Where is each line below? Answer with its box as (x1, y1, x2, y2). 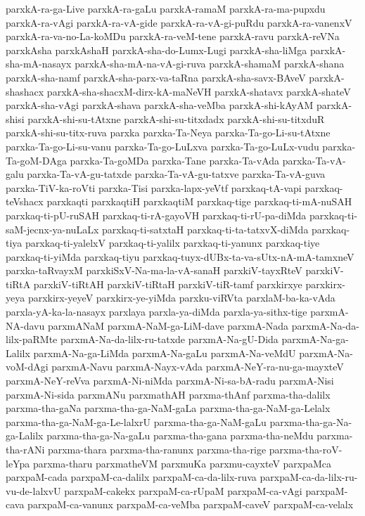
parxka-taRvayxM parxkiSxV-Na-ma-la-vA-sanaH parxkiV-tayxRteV (6, 263, 302, 278)
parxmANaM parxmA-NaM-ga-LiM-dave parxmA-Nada (47, 318, 289, 333)
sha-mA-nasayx (6, 56, 72, 71)
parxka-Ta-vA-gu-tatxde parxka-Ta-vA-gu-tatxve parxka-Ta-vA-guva (27, 167, 326, 181)
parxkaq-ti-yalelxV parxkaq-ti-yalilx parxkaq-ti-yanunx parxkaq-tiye (25, 236, 320, 250)
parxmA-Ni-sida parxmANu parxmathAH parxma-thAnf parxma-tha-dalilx (6, 387, 331, 401)
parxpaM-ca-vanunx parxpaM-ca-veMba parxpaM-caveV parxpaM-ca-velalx (27, 497, 354, 512)
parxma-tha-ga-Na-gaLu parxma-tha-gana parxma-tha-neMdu (46, 428, 314, 443)
